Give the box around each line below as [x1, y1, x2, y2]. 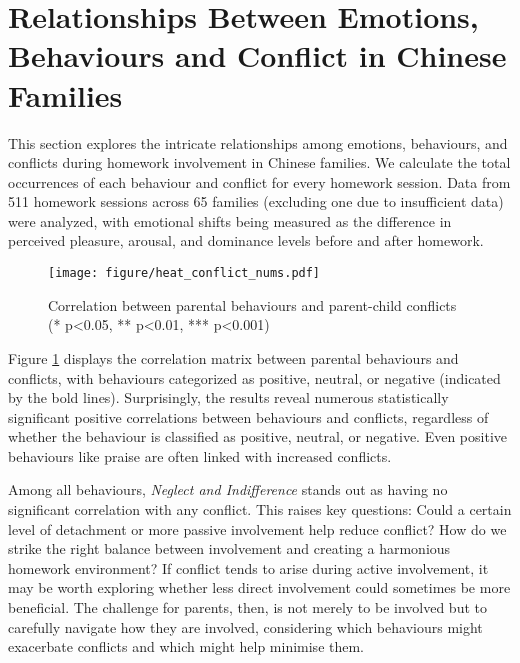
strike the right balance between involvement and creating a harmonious [8, 538, 451, 559]
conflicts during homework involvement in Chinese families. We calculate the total [8, 152, 511, 173]
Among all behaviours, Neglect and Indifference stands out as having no [8, 479, 448, 500]
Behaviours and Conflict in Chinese [8, 35, 507, 76]
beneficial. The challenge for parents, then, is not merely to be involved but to [8, 597, 487, 618]
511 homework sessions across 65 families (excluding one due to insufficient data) [8, 191, 504, 212]
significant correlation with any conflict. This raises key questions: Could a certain [8, 499, 512, 520]
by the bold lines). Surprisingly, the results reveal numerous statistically [8, 387, 449, 408]
